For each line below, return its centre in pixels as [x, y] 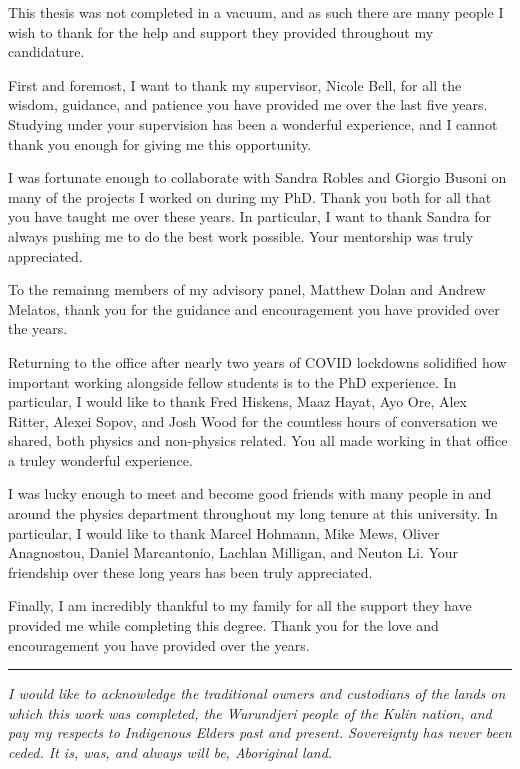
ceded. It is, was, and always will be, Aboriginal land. [170, 752]
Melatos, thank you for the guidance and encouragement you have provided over [254, 308]
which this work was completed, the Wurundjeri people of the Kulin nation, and [250, 712]
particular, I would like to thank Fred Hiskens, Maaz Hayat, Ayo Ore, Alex [238, 401]
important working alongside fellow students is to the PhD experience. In [232, 381]
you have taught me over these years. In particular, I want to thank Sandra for [249, 216]
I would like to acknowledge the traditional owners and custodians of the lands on [257, 693]
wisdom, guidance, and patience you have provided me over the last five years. [248, 104]
